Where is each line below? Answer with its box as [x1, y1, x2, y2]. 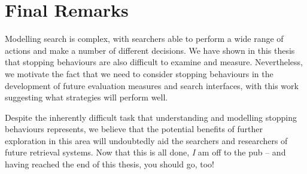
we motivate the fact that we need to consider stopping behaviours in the [5, 67, 273, 80]
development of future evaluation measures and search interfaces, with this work [5, 79, 299, 91]
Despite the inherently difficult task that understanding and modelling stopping [5, 111, 297, 123]
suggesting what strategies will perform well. [5, 91, 168, 103]
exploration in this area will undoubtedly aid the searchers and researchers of [5, 134, 288, 146]
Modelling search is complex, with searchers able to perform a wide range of [5, 32, 284, 45]
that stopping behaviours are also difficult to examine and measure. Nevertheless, [5, 56, 303, 68]
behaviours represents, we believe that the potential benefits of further [5, 123, 263, 135]
